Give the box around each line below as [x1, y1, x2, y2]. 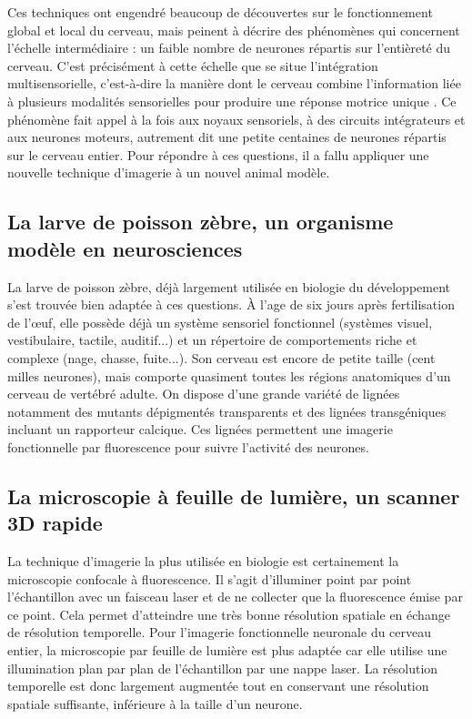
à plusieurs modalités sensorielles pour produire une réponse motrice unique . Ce [7, 91, 457, 110]
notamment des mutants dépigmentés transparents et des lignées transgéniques [7, 401, 447, 420]
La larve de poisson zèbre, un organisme [7, 208, 394, 236]
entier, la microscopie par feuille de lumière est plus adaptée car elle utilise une [7, 641, 447, 660]
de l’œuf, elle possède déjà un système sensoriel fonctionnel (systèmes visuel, [7, 312, 433, 331]
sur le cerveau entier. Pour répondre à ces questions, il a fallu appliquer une [7, 145, 429, 164]
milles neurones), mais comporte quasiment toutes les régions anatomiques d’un [7, 366, 451, 385]
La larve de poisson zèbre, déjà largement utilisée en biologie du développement [7, 277, 451, 296]
